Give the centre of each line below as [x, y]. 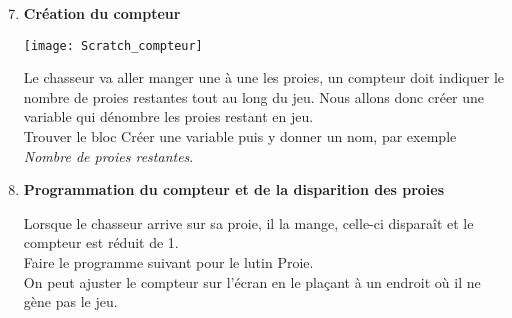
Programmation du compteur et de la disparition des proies [234, 189]
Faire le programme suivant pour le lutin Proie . [168, 262]
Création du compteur [102, 13]
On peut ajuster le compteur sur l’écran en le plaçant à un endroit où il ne [252, 281]
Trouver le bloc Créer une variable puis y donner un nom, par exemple [240, 136]
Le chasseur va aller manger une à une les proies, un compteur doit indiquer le [264, 77]
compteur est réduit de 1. [101, 242]
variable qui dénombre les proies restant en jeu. [168, 116]
